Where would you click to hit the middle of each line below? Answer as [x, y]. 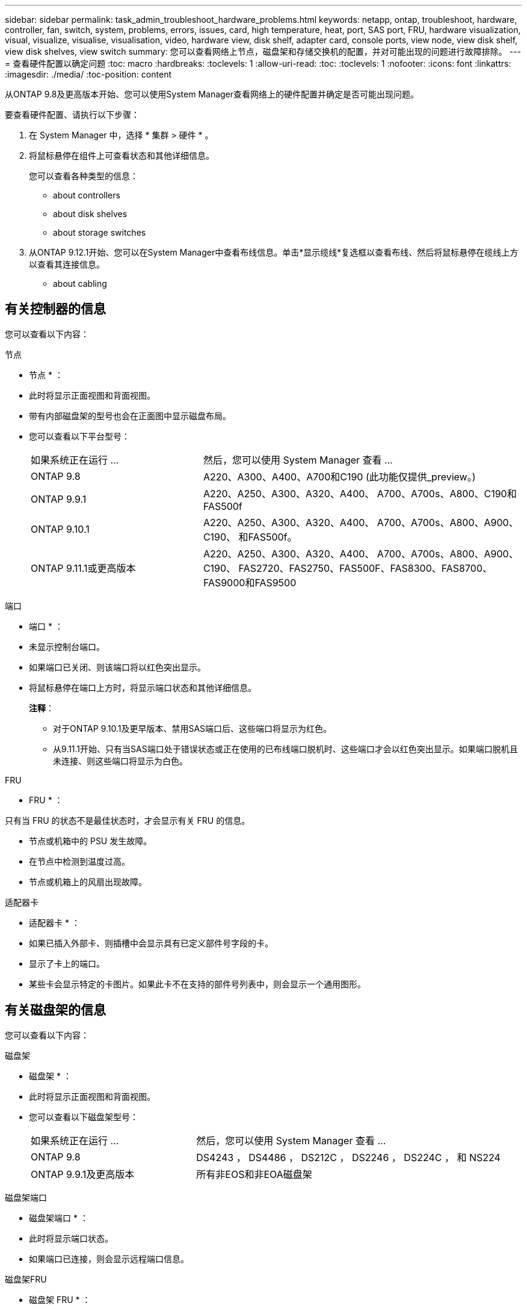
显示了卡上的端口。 [67, 963]
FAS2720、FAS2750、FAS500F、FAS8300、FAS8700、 [365, 568]
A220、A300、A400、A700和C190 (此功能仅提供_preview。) [339, 477]
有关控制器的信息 [55, 309]
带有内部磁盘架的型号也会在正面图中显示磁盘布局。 [130, 415]
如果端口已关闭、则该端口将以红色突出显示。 [117, 667]
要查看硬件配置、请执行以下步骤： [72, 115]
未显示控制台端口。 [67, 646]
